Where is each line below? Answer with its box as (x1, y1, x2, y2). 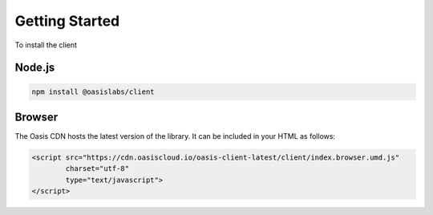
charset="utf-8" (65, 164, 130, 173)
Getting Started (14, 12, 120, 30)
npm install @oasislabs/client (31, 87, 156, 96)
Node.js (14, 61, 55, 75)
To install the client (14, 40, 78, 50)
